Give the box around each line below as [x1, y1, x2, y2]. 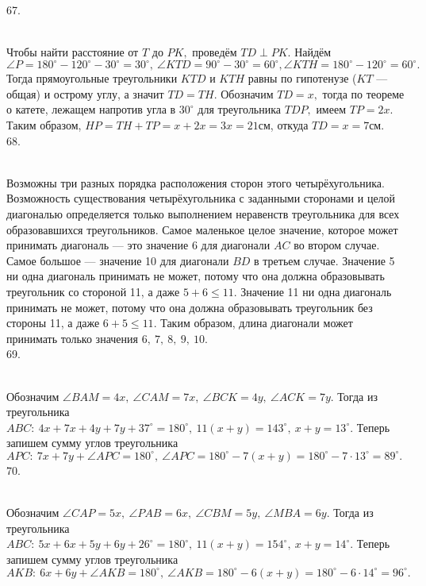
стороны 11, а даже [6, 314, 100, 331]
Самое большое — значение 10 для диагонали [6, 252, 229, 268]
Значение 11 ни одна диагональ [240, 283, 392, 299]
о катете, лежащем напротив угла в [6, 101, 176, 118]
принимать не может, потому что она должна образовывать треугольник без [6, 299, 373, 315]
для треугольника [198, 101, 282, 118]
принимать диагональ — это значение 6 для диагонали [6, 237, 271, 253]
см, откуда [258, 117, 309, 133]
